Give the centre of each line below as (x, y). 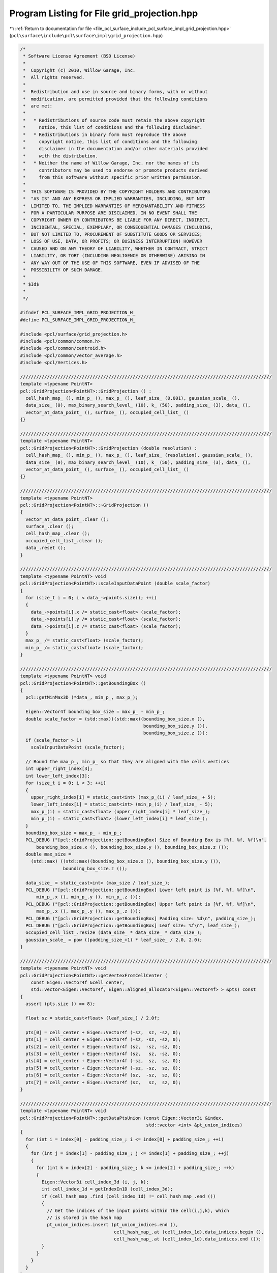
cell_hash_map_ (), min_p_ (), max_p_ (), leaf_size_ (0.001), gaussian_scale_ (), (133, 398)
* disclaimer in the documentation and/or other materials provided (115, 149)
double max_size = (48, 854)
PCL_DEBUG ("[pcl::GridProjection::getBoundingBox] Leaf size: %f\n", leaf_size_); (133, 925)
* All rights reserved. (54, 77)
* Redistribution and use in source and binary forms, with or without (115, 92)
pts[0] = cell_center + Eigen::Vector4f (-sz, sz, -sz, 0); (103, 1032)
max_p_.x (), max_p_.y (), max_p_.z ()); (88, 911)
